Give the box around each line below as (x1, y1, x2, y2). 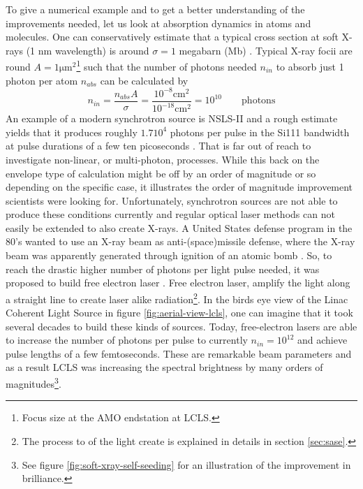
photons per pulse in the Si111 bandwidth (170, 124, 350, 139)
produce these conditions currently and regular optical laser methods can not (6, 207, 335, 221)
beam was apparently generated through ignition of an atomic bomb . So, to (6, 248, 332, 263)
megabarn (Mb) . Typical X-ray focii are (179, 43, 353, 57)
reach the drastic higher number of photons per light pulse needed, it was (6, 261, 320, 276)
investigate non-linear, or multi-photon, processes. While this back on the (6, 152, 320, 166)
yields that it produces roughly (6, 124, 138, 139)
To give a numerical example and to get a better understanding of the (6, 2, 305, 16)
